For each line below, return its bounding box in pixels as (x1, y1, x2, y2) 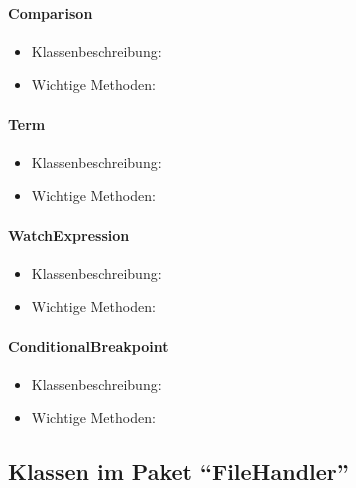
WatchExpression (8, 224, 130, 245)
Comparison (8, 2, 93, 23)
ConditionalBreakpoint (8, 335, 169, 356)
